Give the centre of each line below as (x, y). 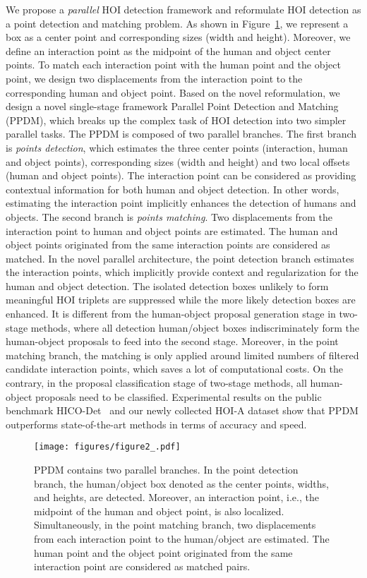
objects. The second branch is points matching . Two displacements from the (169, 216)
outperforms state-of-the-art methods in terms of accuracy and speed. (156, 424)
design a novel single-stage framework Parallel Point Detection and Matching (172, 106)
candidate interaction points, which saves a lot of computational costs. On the (174, 369)
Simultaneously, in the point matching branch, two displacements (175, 525)
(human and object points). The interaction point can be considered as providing (181, 175)
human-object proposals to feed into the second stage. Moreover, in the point (172, 341)
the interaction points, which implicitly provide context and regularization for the (182, 272)
